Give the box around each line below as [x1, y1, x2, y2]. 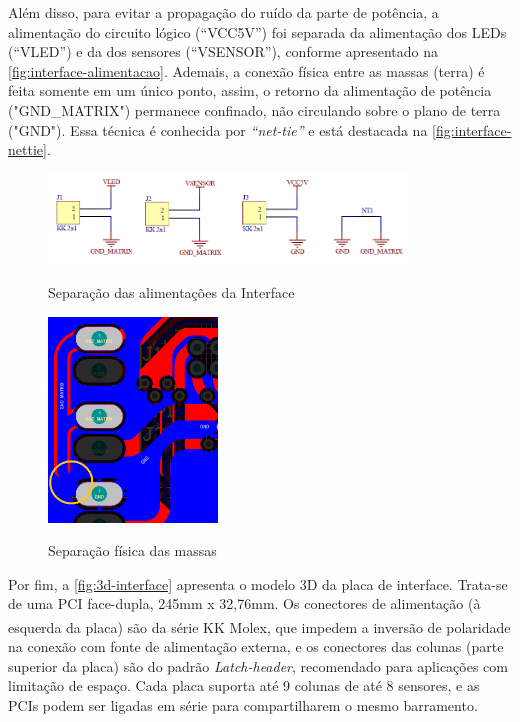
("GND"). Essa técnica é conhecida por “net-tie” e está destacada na [8, 119, 428, 140]
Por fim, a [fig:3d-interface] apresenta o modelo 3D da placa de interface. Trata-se [8, 573, 508, 594]
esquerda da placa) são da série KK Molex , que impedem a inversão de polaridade [8, 616, 511, 637]
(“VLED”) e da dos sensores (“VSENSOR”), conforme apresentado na [8, 41, 439, 62]
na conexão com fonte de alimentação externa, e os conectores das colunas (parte [8, 636, 504, 657]
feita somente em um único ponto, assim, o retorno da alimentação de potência [8, 80, 492, 101]
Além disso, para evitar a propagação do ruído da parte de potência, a [8, 2, 439, 22]
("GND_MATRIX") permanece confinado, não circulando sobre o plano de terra [8, 99, 501, 120]
